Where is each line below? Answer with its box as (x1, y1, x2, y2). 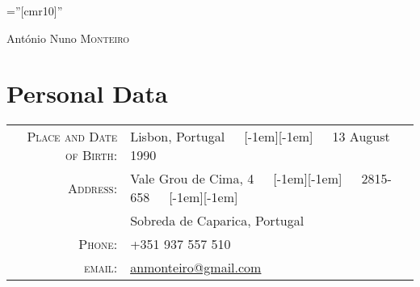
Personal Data (6, 77, 168, 110)
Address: (68, 178, 118, 197)
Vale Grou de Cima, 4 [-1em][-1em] (130, 169, 342, 188)
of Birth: (65, 146, 118, 165)
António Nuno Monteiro (6, 29, 130, 46)
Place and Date (27, 127, 118, 146)
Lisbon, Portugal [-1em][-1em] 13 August (130, 127, 390, 146)
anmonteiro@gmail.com (130, 258, 262, 277)
